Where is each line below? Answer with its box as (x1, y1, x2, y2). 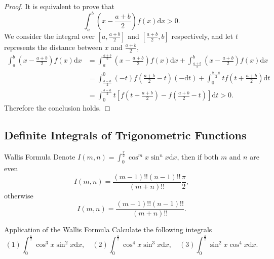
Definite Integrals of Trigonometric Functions (4, 127, 247, 143)
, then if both (177, 151, 219, 162)
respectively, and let (171, 30, 233, 41)
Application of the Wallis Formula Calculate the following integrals (4, 224, 212, 235)
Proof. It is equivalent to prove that (4, 1, 114, 11)
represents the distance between (4, 41, 102, 52)
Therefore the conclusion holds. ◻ (4, 102, 110, 113)
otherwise (4, 190, 33, 200)
